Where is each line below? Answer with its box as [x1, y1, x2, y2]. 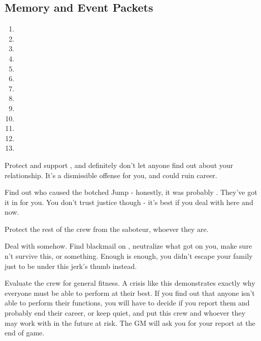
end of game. [5, 327, 45, 338]
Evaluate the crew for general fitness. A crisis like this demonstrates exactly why [5, 278, 255, 288]
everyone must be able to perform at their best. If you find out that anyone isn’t [5, 287, 255, 298]
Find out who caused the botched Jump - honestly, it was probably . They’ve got [5, 187, 257, 197]
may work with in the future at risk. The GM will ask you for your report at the [5, 317, 255, 328]
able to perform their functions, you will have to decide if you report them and [5, 297, 250, 308]
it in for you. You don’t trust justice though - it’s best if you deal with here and [5, 196, 253, 207]
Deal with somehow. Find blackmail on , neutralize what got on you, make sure [5, 241, 252, 251]
